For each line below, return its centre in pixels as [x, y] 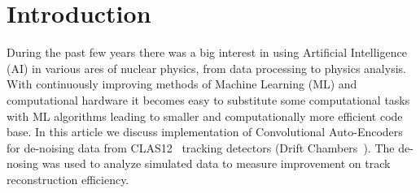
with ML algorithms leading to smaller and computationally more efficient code [205, 116]
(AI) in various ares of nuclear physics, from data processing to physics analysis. [206, 68]
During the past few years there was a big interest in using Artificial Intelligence [207, 52]
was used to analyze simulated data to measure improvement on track [216, 163]
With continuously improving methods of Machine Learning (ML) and [182, 84]
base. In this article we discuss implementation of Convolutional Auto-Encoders [205, 132]
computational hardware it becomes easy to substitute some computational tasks [208, 99]
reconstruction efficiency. [68, 179]
